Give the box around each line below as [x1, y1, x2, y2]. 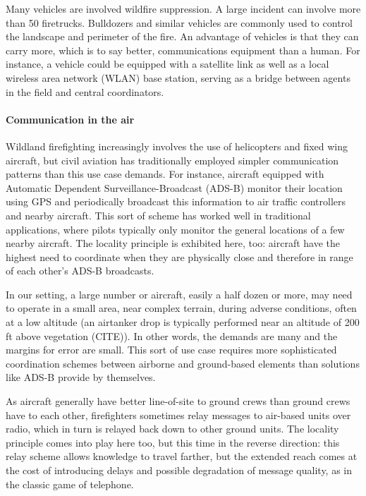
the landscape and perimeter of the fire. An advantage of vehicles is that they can [6, 29, 359, 44]
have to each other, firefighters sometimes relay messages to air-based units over [6, 407, 351, 422]
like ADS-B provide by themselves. [6, 370, 156, 385]
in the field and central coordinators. [6, 84, 164, 99]
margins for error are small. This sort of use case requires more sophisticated [6, 342, 337, 357]
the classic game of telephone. [6, 476, 134, 491]
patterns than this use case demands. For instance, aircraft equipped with [6, 167, 324, 181]
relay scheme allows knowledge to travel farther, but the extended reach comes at [6, 449, 358, 464]
